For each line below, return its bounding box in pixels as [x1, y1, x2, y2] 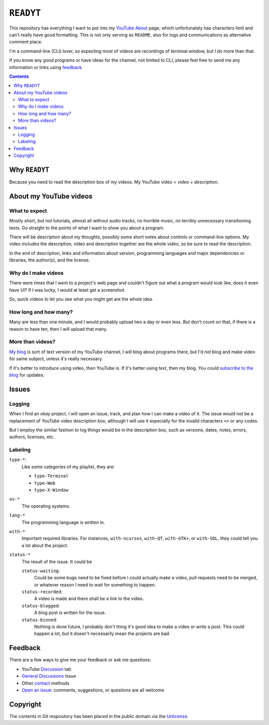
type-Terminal [34, 473, 69, 479]
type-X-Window [34, 487, 69, 493]
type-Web [34, 480, 56, 486]
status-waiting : [21, 568, 60, 574]
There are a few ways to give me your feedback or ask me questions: [9, 657, 151, 663]
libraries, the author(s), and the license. [9, 257, 90, 263]
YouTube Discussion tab [21, 666, 72, 672]
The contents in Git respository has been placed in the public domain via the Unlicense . [9, 713, 189, 719]
